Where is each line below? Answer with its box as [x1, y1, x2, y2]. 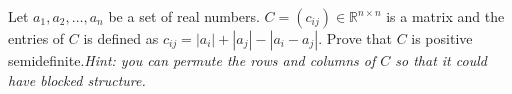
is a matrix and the [386, 6, 505, 26]
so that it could [395, 50, 487, 70]
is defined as [83, 28, 159, 48]
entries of [8, 28, 65, 48]
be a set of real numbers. [108, 6, 260, 26]
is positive [411, 28, 473, 48]
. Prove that [318, 28, 392, 48]
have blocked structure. [8, 69, 146, 90]
